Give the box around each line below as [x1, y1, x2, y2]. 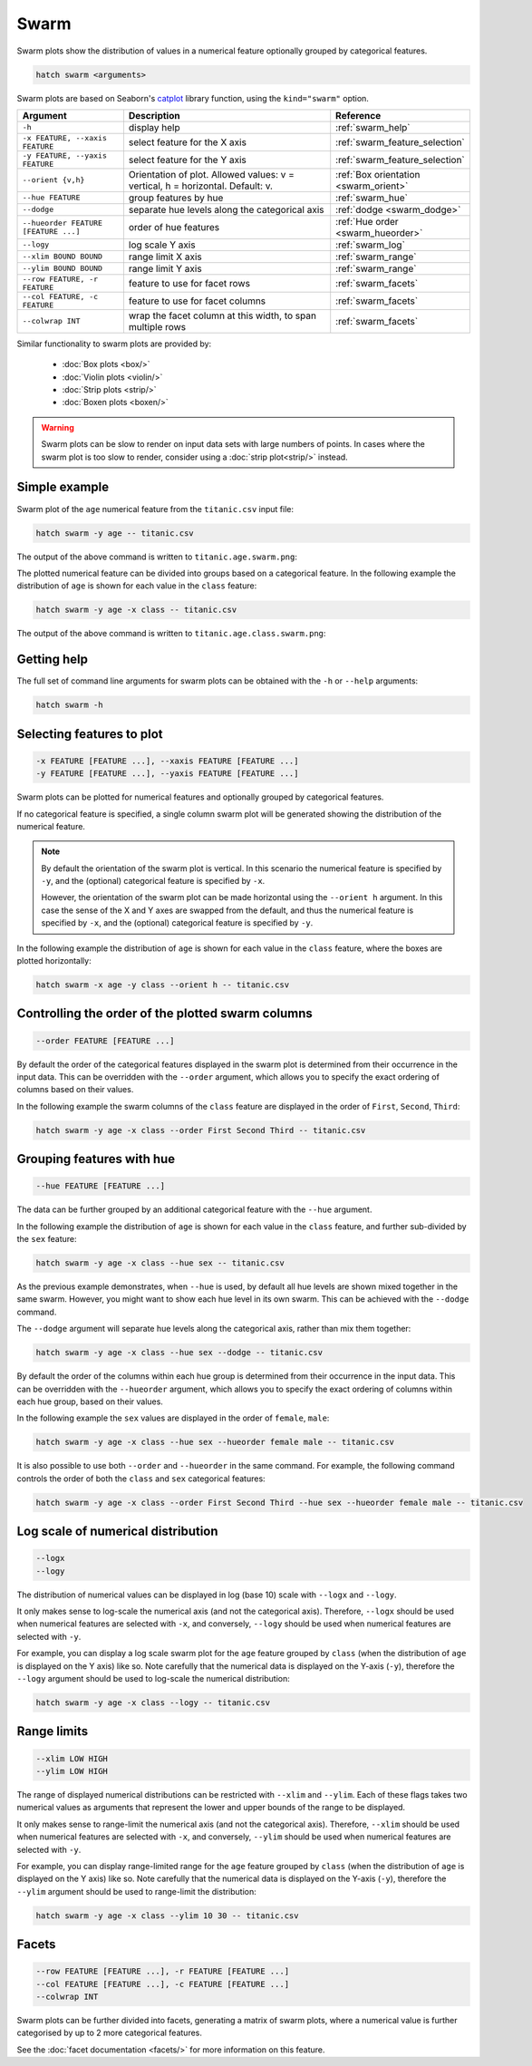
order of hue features [128, 220, 220, 233]
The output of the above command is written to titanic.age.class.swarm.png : [16, 628, 326, 639]
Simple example [16, 480, 110, 495]
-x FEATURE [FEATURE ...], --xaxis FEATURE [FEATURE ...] [35, 755, 299, 766]
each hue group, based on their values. [16, 1396, 163, 1407]
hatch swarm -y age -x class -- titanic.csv [35, 605, 237, 616]
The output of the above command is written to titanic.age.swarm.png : [16, 551, 298, 562]
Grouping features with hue [16, 1151, 176, 1167]
